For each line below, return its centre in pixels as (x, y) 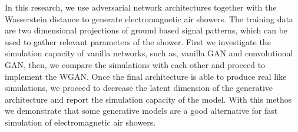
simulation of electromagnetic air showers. (80, 122)
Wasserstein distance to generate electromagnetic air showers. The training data (149, 18)
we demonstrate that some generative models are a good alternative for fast (141, 111)
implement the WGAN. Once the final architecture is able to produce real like (146, 76)
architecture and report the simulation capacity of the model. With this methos (148, 99)
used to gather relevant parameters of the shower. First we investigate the (138, 41)
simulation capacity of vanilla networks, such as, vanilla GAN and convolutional (149, 53)
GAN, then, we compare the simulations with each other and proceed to (135, 64)
